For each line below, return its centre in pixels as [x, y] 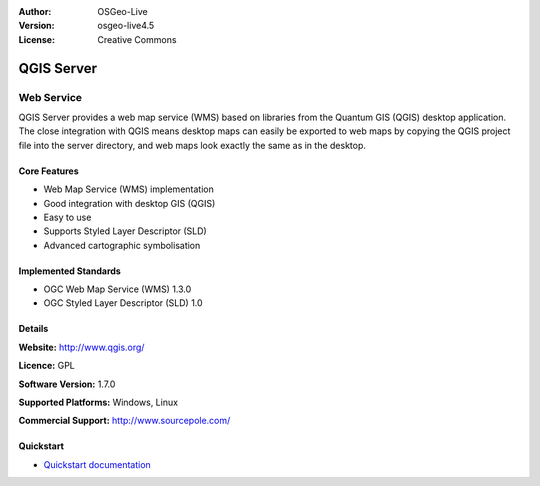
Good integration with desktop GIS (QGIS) [129, 203]
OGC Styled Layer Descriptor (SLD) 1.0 [123, 303]
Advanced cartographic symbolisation [122, 245]
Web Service [50, 97]
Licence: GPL [46, 366]
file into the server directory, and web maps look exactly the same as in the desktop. [192, 145]
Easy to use [67, 217]
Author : [35, 11]
